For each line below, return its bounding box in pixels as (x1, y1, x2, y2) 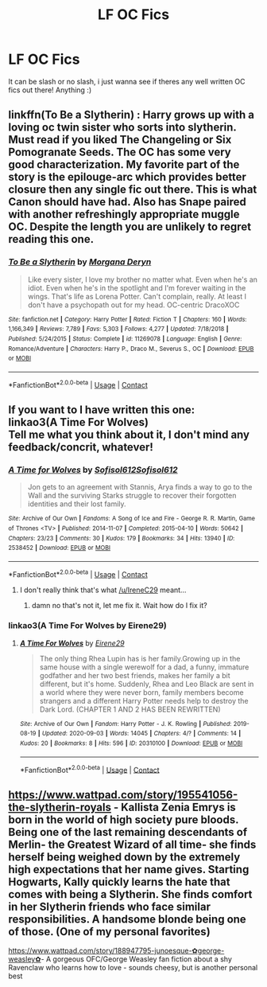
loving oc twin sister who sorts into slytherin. (8, 121, 237, 135)
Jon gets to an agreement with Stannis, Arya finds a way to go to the (27, 482, 253, 492)
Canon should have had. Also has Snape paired (8, 195, 246, 209)
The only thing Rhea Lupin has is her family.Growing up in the (39, 653, 241, 663)
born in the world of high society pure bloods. (8, 813, 239, 826)
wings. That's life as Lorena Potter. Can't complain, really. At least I (27, 291, 246, 301)
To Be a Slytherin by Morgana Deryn (8, 256, 152, 267)
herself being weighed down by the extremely (8, 850, 241, 864)
